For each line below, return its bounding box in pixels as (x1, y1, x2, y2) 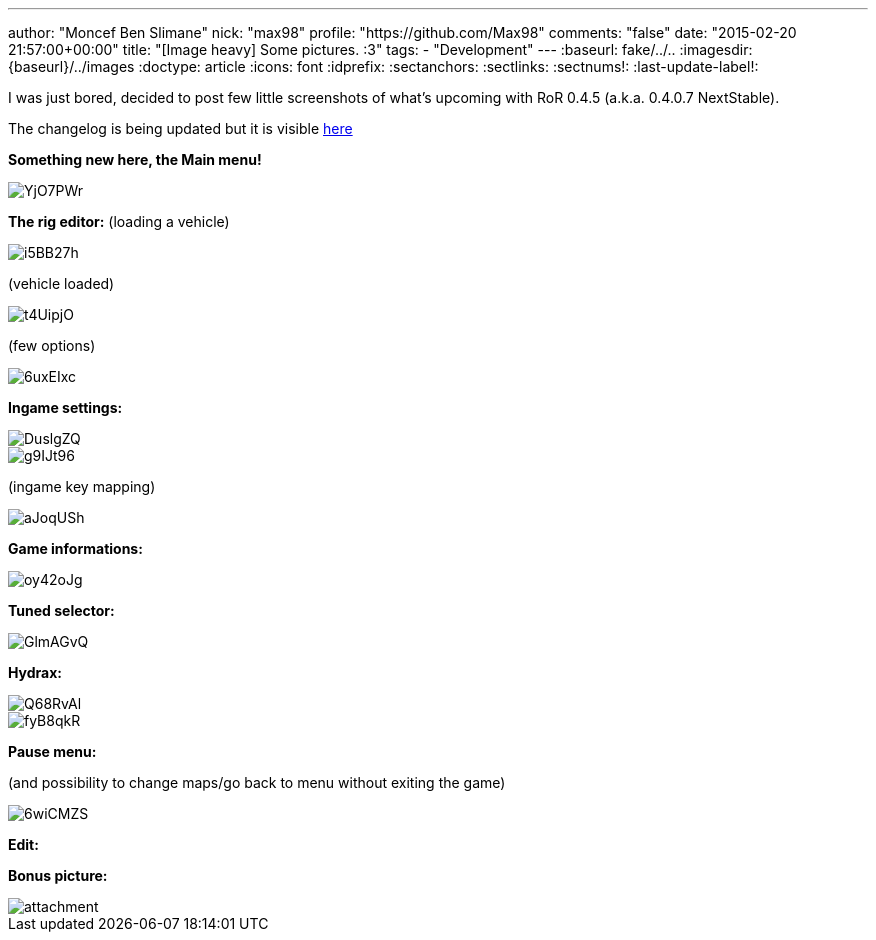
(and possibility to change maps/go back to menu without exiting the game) (8, 774, 506, 791)
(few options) (8, 337, 96, 354)
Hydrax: (8, 664, 63, 681)
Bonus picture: (8, 867, 108, 884)
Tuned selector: (8, 602, 115, 619)
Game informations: (8, 540, 143, 557)
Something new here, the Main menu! (8, 151, 262, 168)
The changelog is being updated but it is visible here (8, 120, 353, 137)
